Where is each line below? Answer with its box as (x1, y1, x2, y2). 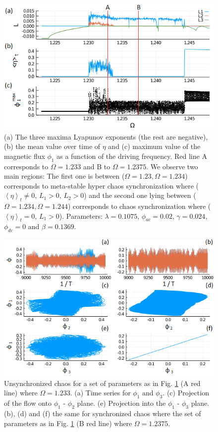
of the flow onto (4, 398, 52, 408)
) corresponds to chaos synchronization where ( (67, 201, 211, 211)
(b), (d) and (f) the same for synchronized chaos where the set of (4, 408, 201, 419)
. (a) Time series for (70, 387, 131, 398)
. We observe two (146, 161, 198, 171)
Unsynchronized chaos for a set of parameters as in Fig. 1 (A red (4, 378, 201, 388)
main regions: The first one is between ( (4, 171, 125, 181)
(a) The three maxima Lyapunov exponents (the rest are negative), (4, 131, 208, 142)
